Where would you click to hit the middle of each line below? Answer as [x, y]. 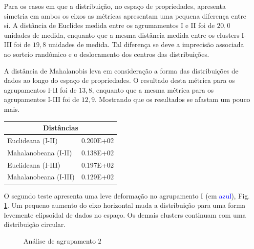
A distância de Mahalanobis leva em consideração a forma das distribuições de [121, 70]
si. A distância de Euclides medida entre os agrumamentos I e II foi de [109, 25]
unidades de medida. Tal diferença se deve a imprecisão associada [146, 44]
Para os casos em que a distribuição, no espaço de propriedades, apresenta [115, 6]
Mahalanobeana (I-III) [41, 177]
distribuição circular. [35, 224]
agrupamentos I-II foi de [40, 89]
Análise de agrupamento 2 [63, 240]
